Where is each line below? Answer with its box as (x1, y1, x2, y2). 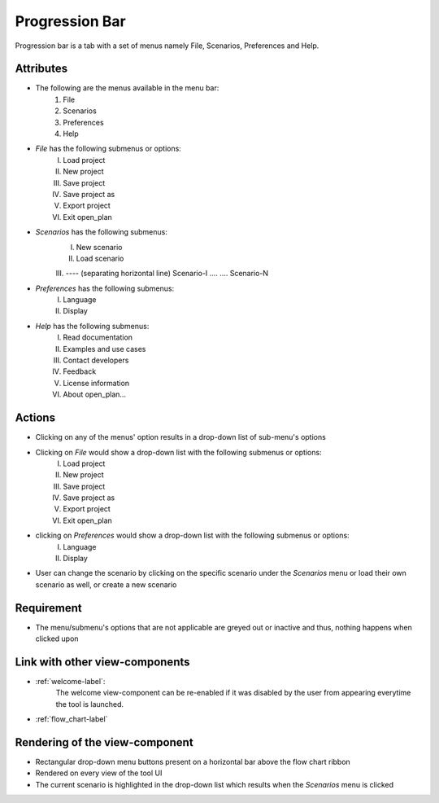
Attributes (15, 62, 68, 76)
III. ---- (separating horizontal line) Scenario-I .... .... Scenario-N (55, 269, 268, 279)
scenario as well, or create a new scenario (35, 579, 177, 590)
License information (63, 378, 130, 388)
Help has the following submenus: (35, 321, 150, 331)
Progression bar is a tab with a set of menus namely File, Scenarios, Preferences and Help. (15, 41, 319, 50)
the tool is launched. (55, 699, 124, 709)
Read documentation (63, 332, 133, 342)
